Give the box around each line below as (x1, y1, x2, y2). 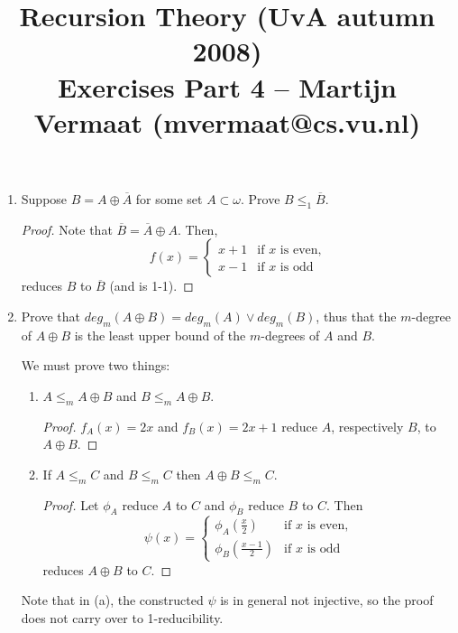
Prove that (21, 306, 80, 325)
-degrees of (261, 325, 320, 344)
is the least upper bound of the (74, 325, 246, 344)
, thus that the (316, 306, 397, 325)
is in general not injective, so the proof (220, 591, 434, 610)
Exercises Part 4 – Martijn (58, 68, 397, 105)
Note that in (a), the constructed (21, 591, 204, 610)
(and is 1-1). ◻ (109, 276, 194, 295)
